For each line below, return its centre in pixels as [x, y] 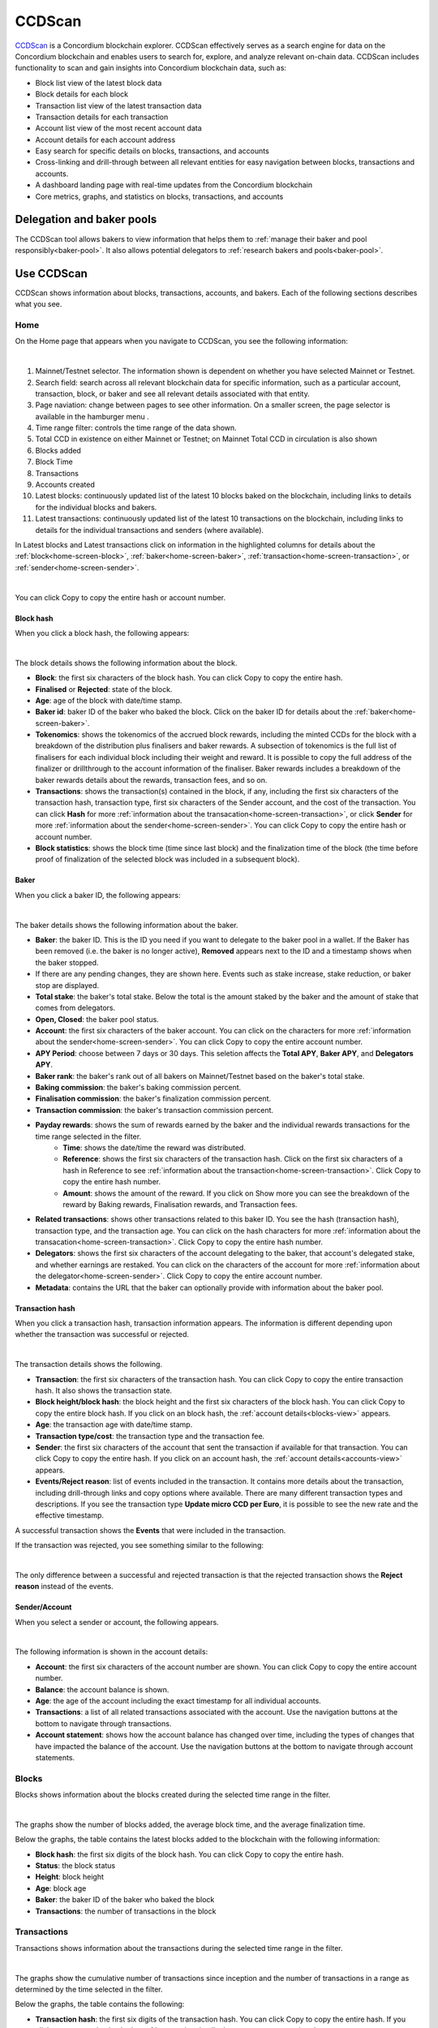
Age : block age [61, 1888]
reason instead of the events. [64, 1587]
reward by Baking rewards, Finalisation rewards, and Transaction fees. [180, 1204]
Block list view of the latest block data [99, 83]
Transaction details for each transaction [102, 117]
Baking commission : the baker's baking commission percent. [138, 1088]
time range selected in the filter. [88, 1136]
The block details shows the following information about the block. [126, 663]
